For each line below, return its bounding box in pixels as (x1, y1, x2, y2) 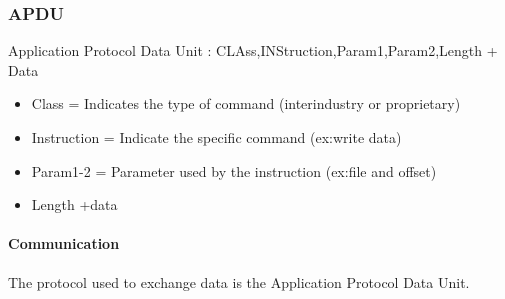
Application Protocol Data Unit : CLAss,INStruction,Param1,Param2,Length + (8, 40, 498, 61)
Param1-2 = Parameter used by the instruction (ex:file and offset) (31, 160, 437, 181)
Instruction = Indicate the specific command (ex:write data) (31, 127, 402, 147)
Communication (8, 233, 120, 254)
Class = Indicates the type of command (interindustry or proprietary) (31, 93, 461, 114)
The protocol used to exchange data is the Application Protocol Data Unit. (8, 271, 470, 292)
